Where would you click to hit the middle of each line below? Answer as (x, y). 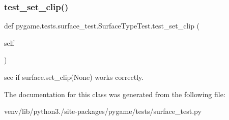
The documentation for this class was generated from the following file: (115, 94)
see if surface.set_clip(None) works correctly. (74, 77)
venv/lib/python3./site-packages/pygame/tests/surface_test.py (103, 111)
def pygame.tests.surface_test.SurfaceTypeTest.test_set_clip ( (102, 26)
